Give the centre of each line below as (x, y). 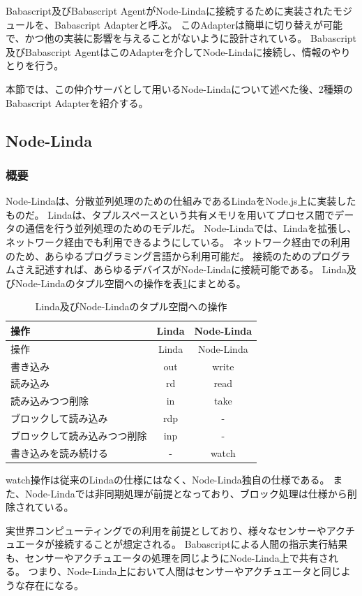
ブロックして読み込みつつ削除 (79, 435)
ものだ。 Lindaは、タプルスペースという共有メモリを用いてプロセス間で (170, 214)
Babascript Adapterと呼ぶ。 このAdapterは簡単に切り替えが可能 (198, 24)
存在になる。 (54, 585)
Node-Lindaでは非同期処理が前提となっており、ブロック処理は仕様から (186, 493)
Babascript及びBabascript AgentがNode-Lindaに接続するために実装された (169, 10)
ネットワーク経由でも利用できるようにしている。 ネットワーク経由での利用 (178, 241)
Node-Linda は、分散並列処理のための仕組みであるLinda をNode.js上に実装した (181, 201)
